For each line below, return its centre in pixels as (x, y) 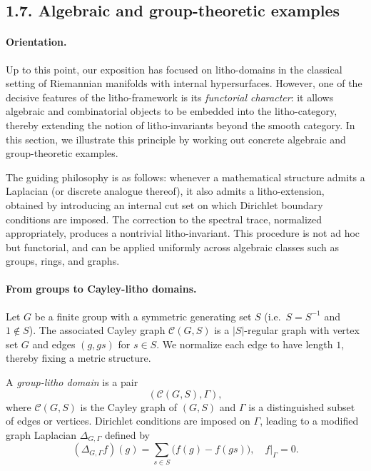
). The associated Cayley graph (97, 330)
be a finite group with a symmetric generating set (143, 316)
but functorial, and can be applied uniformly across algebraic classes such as (172, 247)
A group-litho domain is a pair (72, 382)
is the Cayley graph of (129, 406)
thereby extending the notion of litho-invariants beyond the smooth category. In (181, 125)
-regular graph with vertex (302, 330)
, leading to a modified (309, 421)
